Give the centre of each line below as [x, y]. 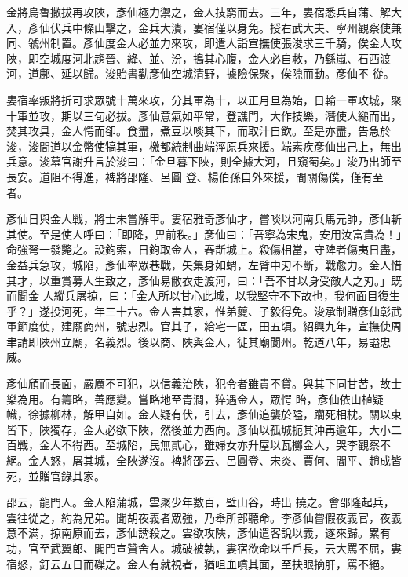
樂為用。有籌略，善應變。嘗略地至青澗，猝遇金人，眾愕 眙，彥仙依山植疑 [195, 398]
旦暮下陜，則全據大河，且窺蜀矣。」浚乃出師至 [283, 161]
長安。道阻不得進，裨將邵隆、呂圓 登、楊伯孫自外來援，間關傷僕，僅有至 [195, 176]
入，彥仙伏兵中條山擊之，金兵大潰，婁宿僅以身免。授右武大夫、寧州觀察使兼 [204, 27]
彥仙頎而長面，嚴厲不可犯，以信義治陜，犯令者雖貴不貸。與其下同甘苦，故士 [204, 383]
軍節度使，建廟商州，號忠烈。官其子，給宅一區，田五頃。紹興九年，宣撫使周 [204, 326]
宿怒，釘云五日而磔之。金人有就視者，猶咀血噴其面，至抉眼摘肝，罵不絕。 [199, 563]
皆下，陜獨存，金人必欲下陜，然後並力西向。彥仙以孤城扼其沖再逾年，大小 [199, 429]
